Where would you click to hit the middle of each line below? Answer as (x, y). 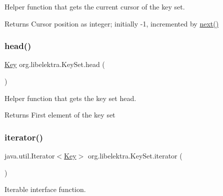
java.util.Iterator (30, 155)
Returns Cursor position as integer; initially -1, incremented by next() (112, 23)
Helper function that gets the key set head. (70, 98)
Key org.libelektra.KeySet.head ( (55, 64)
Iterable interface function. (45, 189)
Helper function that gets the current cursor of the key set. (95, 6)
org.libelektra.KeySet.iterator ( (135, 155)
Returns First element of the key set (60, 115)
